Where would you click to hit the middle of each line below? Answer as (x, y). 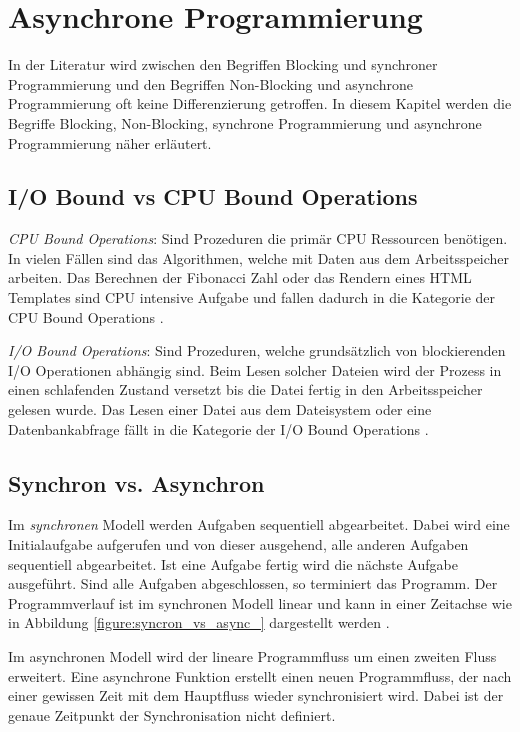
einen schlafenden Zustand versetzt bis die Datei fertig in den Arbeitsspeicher (245, 389)
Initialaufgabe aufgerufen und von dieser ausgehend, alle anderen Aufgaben (238, 544)
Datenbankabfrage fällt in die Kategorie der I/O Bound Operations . (218, 428)
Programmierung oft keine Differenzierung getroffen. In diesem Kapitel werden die (260, 103)
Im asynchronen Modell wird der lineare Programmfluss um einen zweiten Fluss (252, 656)
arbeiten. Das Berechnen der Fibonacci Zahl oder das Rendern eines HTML (240, 277)
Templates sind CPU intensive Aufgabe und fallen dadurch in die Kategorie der (252, 297)
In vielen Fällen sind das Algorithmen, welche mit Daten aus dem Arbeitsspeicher (259, 257)
